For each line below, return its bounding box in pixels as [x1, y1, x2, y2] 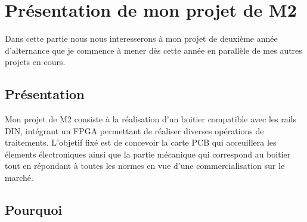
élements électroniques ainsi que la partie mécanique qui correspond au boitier [5, 147, 291, 160]
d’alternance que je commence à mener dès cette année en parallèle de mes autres [5, 44, 302, 56]
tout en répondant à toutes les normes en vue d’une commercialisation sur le [5, 159, 285, 172]
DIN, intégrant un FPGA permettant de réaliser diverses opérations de [5, 124, 264, 137]
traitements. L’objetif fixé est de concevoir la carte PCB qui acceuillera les [5, 136, 277, 149]
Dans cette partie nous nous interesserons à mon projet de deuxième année [5, 32, 278, 45]
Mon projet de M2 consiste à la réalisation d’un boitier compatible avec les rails [5, 113, 296, 125]
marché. [5, 171, 33, 184]
